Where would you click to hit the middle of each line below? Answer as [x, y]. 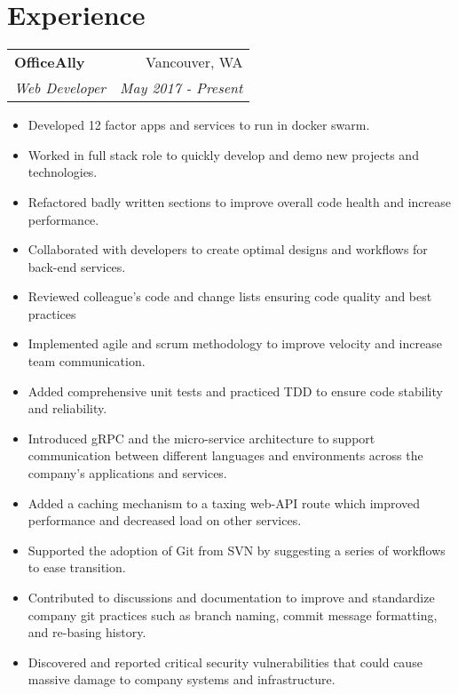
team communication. [87, 361]
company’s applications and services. [127, 473]
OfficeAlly [50, 62]
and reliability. [67, 408]
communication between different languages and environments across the [225, 455]
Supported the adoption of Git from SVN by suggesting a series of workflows [237, 550]
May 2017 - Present [182, 88]
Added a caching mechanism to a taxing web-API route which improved [224, 503]
